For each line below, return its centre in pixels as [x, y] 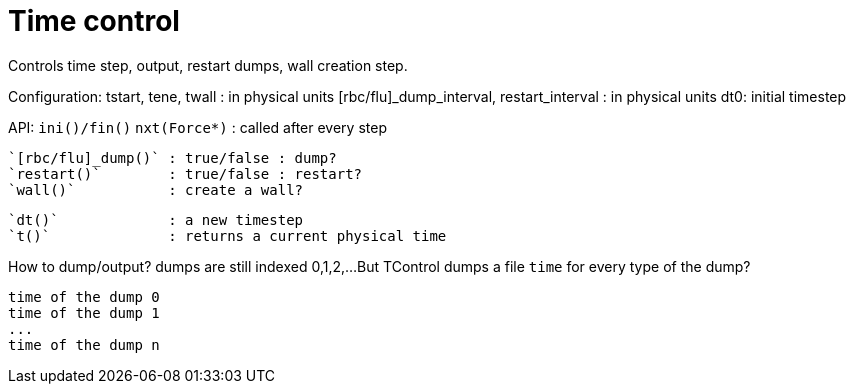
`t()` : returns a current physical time [227, 235]
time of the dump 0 [84, 296]
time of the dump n [84, 344]
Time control [94, 21]
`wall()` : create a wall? [156, 189]
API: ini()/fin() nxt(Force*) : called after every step [197, 127]
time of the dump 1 [84, 312]
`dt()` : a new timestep [156, 219]
